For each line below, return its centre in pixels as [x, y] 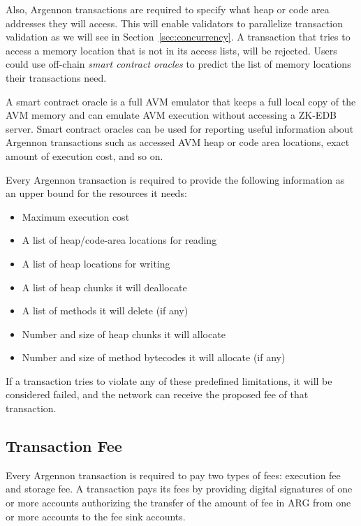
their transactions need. [56, 77]
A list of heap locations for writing [96, 263]
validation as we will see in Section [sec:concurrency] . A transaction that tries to [178, 37]
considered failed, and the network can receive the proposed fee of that [157, 394]
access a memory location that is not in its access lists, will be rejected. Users [171, 50]
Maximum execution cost [76, 216]
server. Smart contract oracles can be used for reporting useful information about [180, 128]
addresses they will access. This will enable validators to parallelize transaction [174, 23]
